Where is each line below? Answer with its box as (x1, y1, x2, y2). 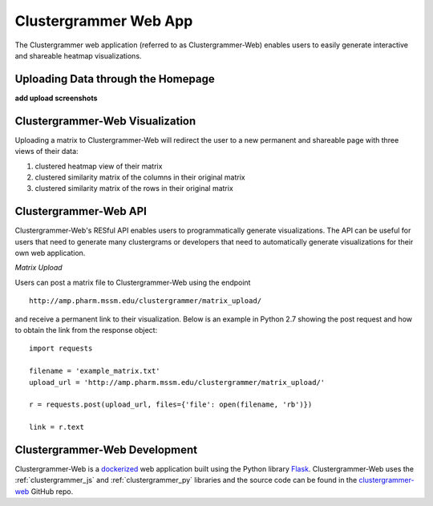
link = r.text (29, 423, 84, 432)
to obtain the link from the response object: (14, 325, 158, 334)
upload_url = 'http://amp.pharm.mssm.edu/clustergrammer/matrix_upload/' (29, 378, 326, 387)
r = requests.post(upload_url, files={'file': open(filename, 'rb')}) (29, 400, 313, 409)
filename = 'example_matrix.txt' (29, 366, 160, 376)
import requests (29, 344, 93, 353)
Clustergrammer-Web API (14, 204, 148, 218)
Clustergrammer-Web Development (14, 443, 198, 456)
